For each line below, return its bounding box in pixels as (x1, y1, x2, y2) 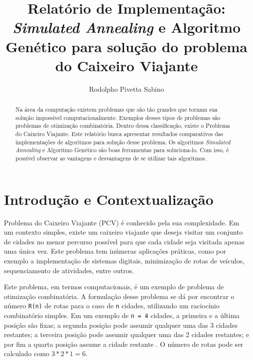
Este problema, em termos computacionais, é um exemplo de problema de (4, 281, 224, 292)
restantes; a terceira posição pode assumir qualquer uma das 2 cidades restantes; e (4, 329, 249, 340)
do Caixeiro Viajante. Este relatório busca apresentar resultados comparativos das (15, 130, 223, 138)
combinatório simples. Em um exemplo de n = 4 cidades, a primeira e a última (4, 310, 240, 320)
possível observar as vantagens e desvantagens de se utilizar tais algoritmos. (15, 154, 207, 162)
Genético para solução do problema (5, 36, 248, 56)
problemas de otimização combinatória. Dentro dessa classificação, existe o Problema (15, 121, 230, 130)
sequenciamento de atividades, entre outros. (4, 265, 134, 275)
